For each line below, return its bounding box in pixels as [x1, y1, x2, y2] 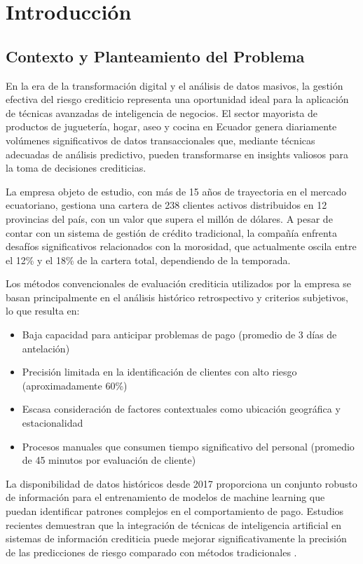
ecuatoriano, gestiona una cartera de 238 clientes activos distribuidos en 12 [6, 198, 327, 212]
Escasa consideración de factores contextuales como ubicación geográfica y [22, 401, 341, 416]
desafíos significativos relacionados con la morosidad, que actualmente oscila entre [6, 239, 357, 254]
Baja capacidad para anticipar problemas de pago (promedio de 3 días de [22, 327, 337, 342]
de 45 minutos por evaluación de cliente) [22, 453, 196, 467]
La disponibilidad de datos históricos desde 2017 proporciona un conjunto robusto [6, 476, 357, 490]
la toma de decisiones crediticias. [6, 160, 146, 175]
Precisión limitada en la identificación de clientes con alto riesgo [22, 364, 297, 379]
